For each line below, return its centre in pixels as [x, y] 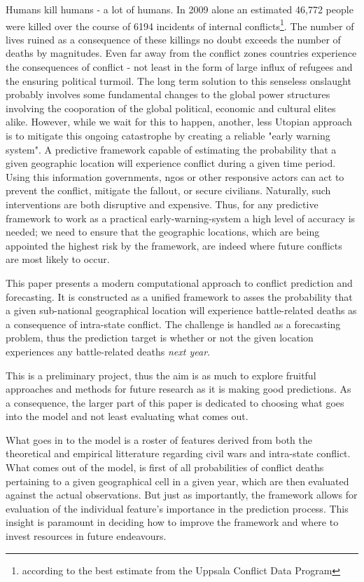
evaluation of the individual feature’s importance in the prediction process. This [177, 508]
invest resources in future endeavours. [86, 536]
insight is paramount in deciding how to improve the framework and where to [172, 522]
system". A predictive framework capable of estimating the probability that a [171, 149]
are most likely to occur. [58, 259]
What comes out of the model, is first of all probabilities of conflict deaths [165, 467]
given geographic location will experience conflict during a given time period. [171, 163]
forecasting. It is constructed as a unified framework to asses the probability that [179, 296]
